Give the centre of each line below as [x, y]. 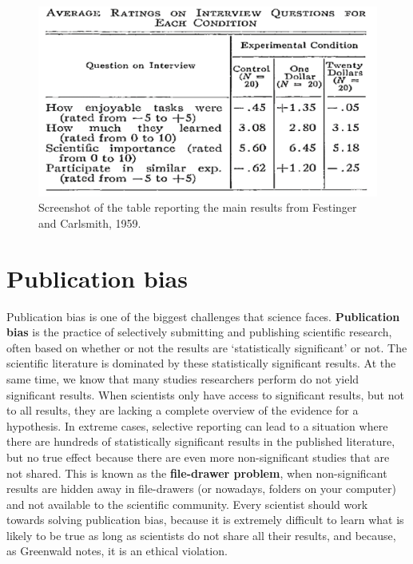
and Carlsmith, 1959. [90, 222]
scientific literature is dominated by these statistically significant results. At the [201, 363]
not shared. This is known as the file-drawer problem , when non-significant [197, 473]
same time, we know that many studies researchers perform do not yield [183, 378]
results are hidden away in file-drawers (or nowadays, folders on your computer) [201, 489]
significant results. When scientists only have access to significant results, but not [205, 394]
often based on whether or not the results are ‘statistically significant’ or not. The [207, 347]
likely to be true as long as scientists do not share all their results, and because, [201, 535]
